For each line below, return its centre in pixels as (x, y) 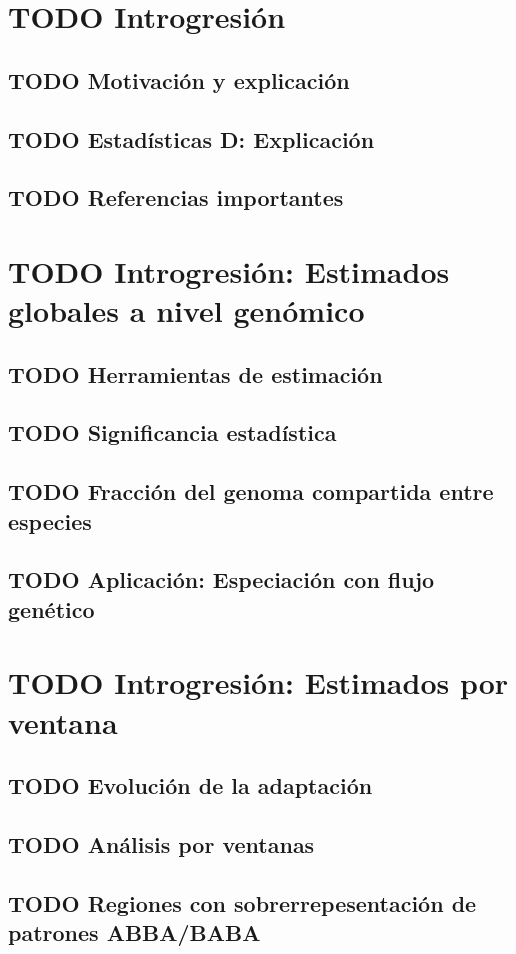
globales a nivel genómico (186, 310)
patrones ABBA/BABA (134, 932)
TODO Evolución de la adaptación (190, 785)
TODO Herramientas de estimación (195, 373)
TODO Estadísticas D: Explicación (191, 138)
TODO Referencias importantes (176, 197)
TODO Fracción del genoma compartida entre (251, 491)
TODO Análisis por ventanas (161, 843)
